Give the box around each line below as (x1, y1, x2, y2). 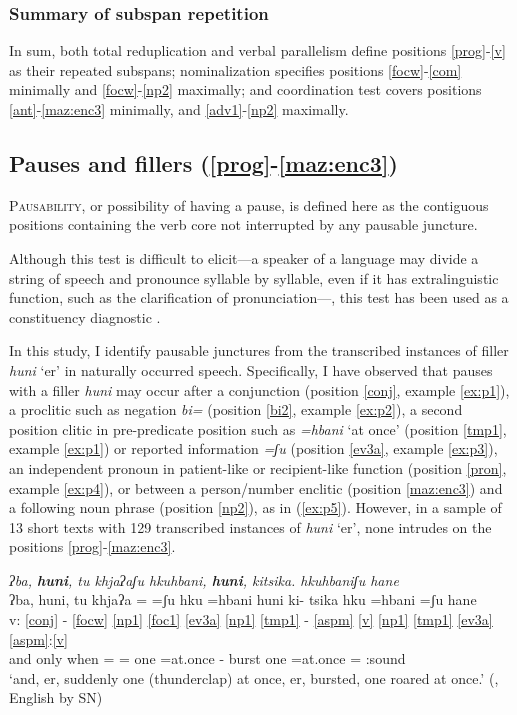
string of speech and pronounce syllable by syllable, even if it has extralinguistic (9, 267, 499, 288)
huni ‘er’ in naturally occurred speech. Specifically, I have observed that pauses (9, 359, 493, 380)
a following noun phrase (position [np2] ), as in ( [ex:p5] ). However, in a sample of (9, 497, 502, 518)
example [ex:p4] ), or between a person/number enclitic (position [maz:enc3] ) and (9, 477, 503, 498)
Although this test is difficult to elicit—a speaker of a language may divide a (9, 247, 479, 268)
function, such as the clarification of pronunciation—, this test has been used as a (9, 287, 509, 308)
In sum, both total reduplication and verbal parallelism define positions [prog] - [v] (9, 40, 506, 61)
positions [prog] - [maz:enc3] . (9, 536, 176, 557)
